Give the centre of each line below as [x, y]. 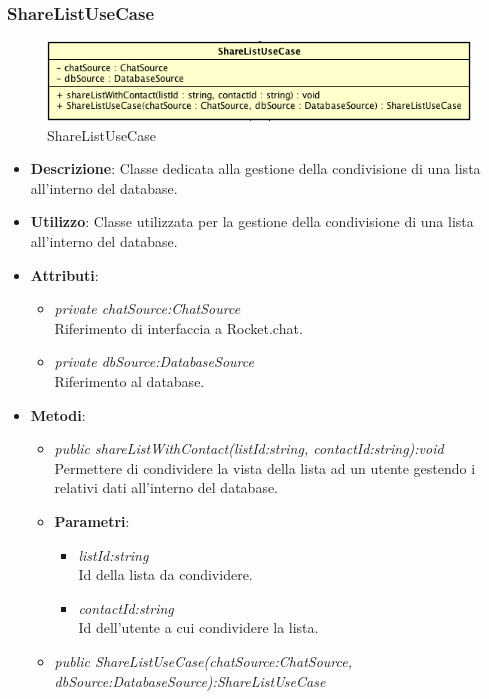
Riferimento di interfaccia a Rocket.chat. [178, 327]
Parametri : [92, 520]
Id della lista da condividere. [165, 574]
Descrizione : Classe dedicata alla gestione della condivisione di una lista [255, 168]
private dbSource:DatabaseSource [154, 361]
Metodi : [58, 414]
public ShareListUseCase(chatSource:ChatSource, [203, 660]
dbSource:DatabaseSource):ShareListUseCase [190, 680]
